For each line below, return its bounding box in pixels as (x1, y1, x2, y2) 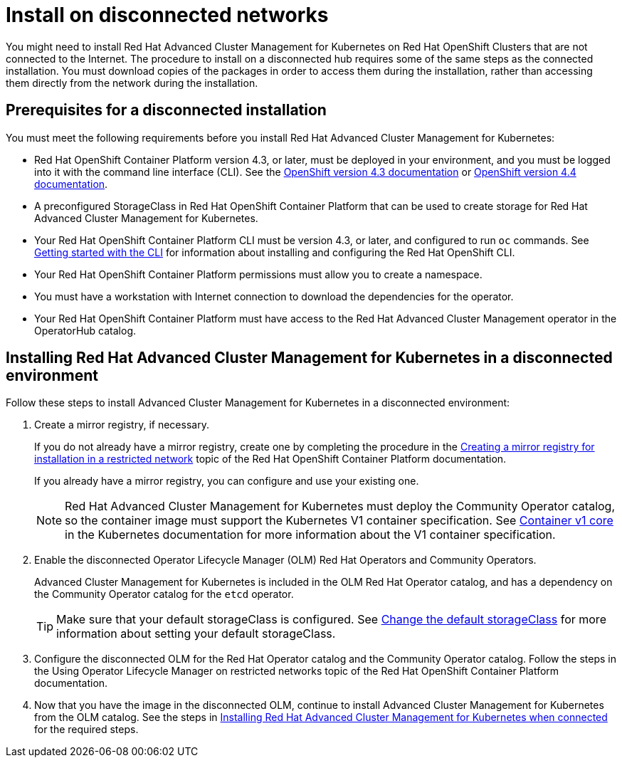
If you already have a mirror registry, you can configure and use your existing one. (34, 475, 419, 488)
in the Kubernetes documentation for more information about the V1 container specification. (65, 527, 556, 542)
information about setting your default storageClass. (56, 626, 336, 641)
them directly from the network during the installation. (6, 76, 258, 89)
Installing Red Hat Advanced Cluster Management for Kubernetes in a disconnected (6, 349, 613, 367)
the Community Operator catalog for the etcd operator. (34, 588, 294, 601)
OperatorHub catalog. (34, 324, 137, 337)
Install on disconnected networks (6, 3, 329, 27)
